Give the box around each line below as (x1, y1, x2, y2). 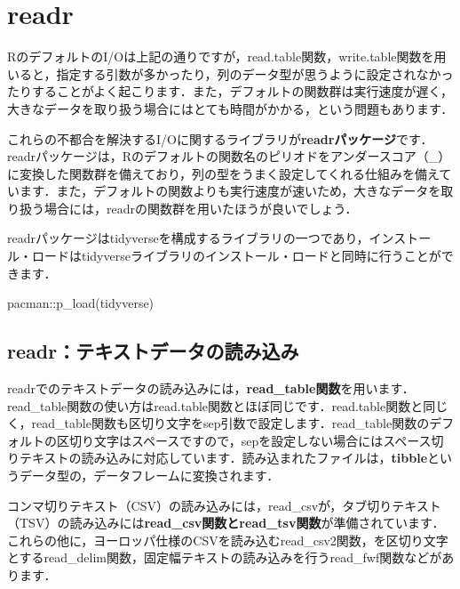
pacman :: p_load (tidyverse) (7, 294, 155, 312)
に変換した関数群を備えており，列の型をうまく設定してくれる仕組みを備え (7, 164, 440, 182)
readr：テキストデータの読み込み (7, 337, 299, 365)
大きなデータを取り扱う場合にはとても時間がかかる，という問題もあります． (7, 99, 454, 117)
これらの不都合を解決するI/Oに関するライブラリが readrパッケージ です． (7, 129, 433, 148)
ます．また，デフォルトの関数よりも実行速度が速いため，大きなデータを (19, 182, 441, 200)
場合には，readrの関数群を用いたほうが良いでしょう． (44, 198, 358, 217)
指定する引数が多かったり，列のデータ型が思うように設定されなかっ (56, 64, 454, 83)
